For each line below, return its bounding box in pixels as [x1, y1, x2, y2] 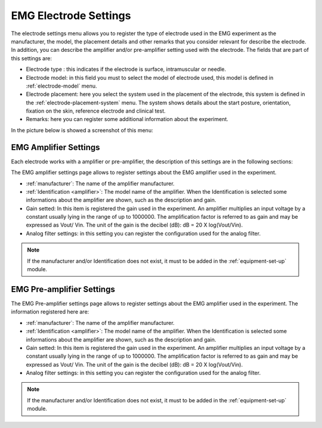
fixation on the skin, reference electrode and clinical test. [26, 107, 166, 114]
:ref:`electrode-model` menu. [26, 82, 98, 89]
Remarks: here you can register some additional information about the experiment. [26, 116, 229, 123]
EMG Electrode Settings [11, 9, 131, 22]
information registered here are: [11, 308, 89, 315]
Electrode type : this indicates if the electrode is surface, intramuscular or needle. [26, 66, 227, 73]
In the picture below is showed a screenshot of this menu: [11, 126, 153, 134]
